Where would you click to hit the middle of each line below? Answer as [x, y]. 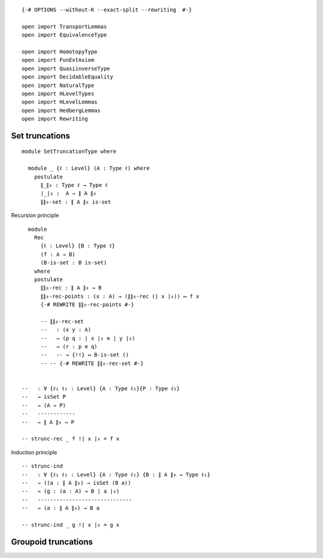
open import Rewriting [55, 119]
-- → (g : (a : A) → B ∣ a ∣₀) [71, 491]
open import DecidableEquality [68, 77]
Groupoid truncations [52, 542]
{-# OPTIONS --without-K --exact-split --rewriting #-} [107, 10]
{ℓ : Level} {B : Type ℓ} [78, 246]
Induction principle [34, 452]
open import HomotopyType [60, 52]
